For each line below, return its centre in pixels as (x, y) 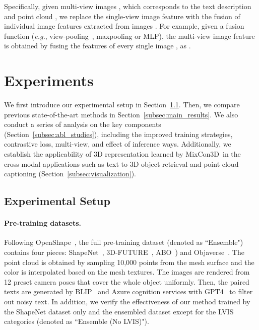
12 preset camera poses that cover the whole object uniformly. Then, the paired (127, 281)
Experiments (49, 80)
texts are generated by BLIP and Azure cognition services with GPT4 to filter (128, 291)
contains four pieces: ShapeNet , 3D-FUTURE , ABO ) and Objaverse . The (124, 252)
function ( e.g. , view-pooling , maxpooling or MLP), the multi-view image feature (129, 36)
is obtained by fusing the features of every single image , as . (98, 46)
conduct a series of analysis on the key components (83, 124)
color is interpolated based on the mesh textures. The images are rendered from (127, 272)
